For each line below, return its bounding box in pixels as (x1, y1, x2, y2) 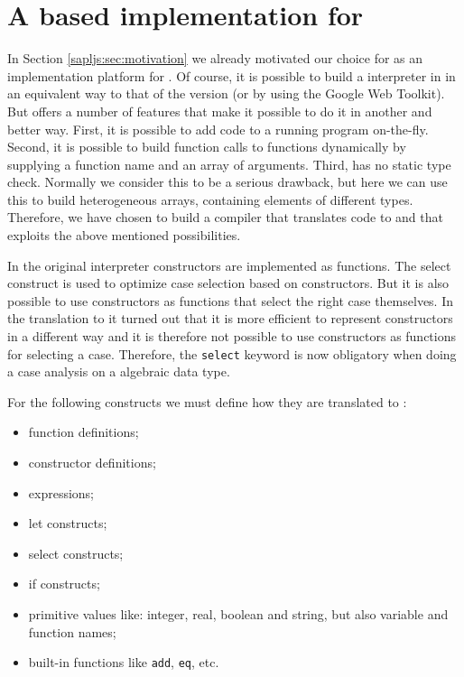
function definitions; (28, 422, 139, 441)
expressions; (28, 483, 95, 502)
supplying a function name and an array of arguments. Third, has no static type (7, 154, 451, 173)
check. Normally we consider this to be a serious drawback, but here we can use (7, 172, 448, 191)
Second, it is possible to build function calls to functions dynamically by (7, 137, 406, 156)
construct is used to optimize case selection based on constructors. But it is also (7, 274, 450, 292)
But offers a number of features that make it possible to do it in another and (7, 101, 432, 120)
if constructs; (28, 574, 100, 593)
